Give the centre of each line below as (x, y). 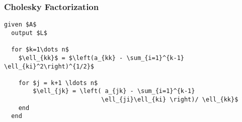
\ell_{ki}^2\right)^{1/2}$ (49, 66)
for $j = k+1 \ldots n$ (58, 83)
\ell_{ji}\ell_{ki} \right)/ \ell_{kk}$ (170, 100)
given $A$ (20, 25)
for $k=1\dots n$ (40, 50)
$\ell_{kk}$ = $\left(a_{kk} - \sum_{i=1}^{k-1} (101, 58)
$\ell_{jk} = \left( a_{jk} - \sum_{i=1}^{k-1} (114, 91)
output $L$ (29, 33)
